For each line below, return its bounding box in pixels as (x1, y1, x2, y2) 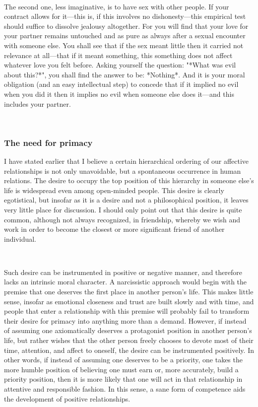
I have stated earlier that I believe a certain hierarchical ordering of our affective (4, 155, 249, 166)
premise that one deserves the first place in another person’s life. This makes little (4, 286, 254, 297)
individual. (4, 233, 36, 244)
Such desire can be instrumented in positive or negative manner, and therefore (4, 267, 242, 277)
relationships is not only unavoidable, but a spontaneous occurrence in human (4, 165, 241, 176)
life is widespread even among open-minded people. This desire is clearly (4, 185, 224, 195)
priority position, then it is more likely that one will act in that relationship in (4, 374, 243, 384)
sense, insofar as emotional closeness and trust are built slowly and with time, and (4, 296, 254, 306)
